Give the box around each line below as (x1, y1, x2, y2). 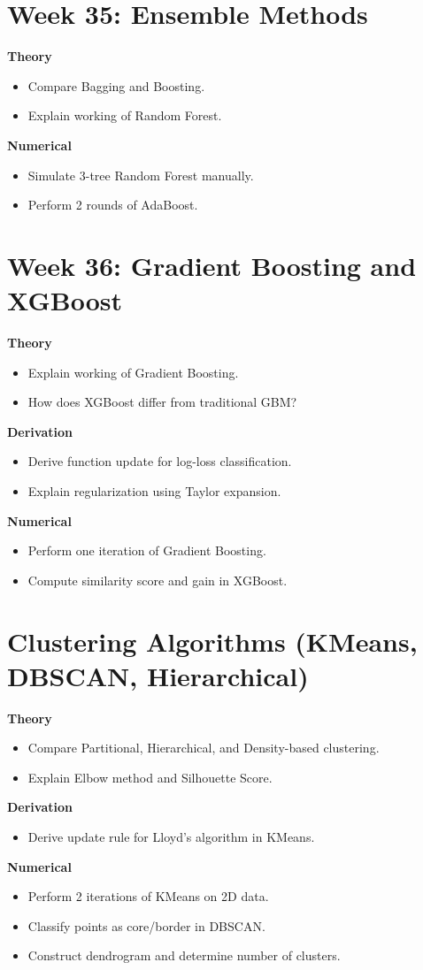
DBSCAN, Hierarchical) (7, 657, 309, 693)
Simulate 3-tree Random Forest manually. (27, 165, 254, 184)
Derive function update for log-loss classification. (27, 452, 292, 470)
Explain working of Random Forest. (27, 106, 222, 125)
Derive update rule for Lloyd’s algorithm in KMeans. (27, 828, 315, 846)
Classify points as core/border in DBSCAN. (27, 916, 265, 935)
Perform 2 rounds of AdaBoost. (27, 195, 198, 214)
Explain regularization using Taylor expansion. (27, 481, 281, 500)
